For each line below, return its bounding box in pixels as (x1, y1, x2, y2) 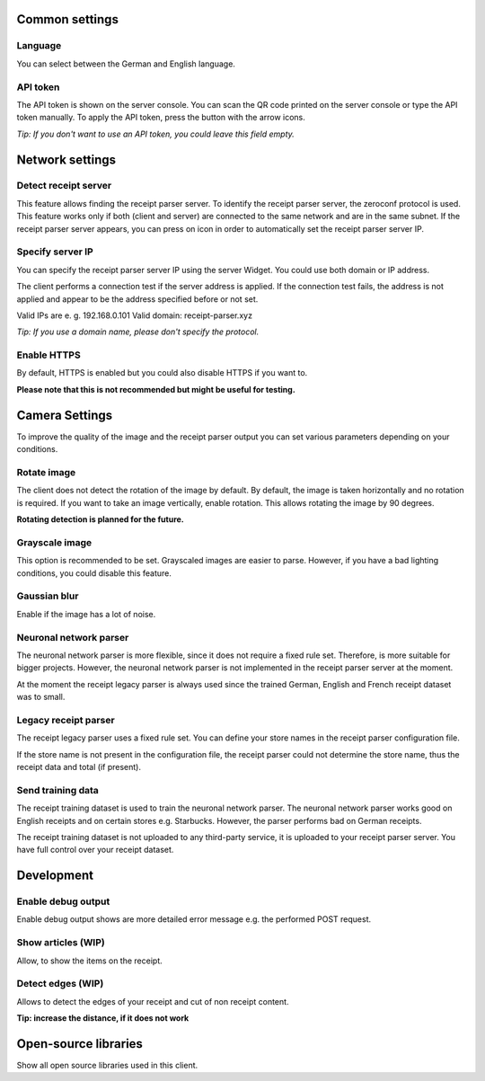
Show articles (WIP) (16, 936, 105, 949)
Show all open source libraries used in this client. (16, 1060, 198, 1071)
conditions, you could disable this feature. (16, 567, 172, 579)
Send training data (16, 784, 99, 796)
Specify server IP (16, 245, 93, 258)
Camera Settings (16, 407, 113, 422)
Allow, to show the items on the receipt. (16, 955, 163, 966)
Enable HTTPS (16, 349, 81, 361)
